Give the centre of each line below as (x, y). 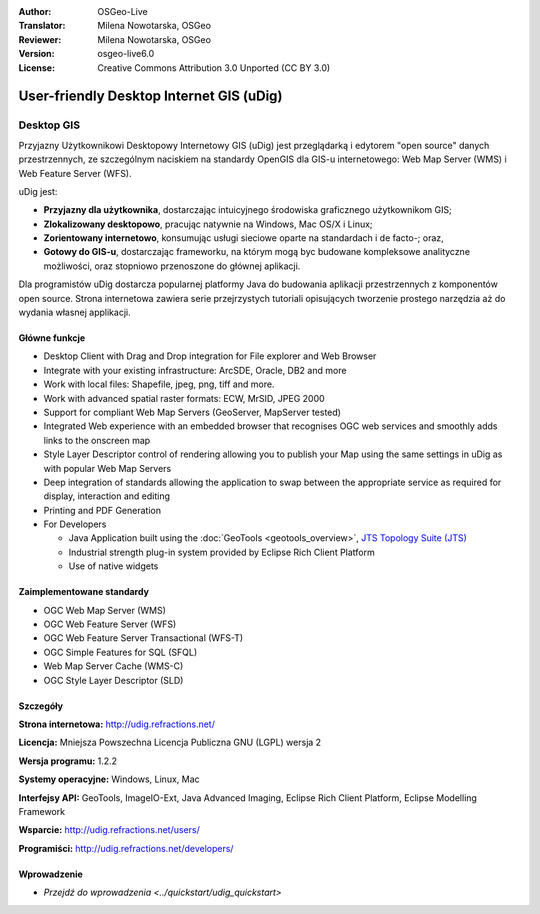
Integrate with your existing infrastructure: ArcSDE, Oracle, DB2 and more (195, 370)
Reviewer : (40, 39)
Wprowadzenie (51, 874)
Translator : (42, 26)
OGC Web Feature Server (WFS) (110, 624)
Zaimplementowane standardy (84, 592)
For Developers (75, 524)
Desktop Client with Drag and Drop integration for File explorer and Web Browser (210, 356)
